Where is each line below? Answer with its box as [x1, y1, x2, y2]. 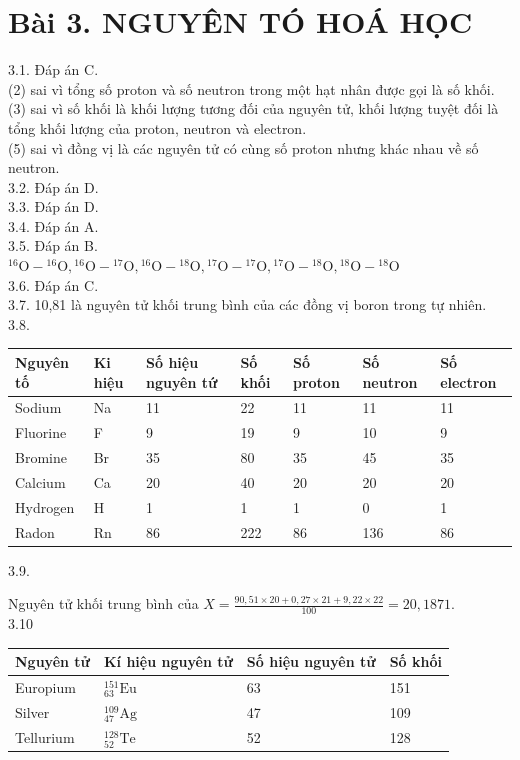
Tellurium [15, 727, 75, 748]
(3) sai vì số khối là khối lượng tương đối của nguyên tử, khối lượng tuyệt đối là [8, 98, 499, 119]
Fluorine [15, 422, 67, 443]
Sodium [15, 397, 62, 418]
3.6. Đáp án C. [8, 274, 99, 295]
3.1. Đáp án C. [8, 59, 99, 80]
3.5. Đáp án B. [8, 235, 98, 256]
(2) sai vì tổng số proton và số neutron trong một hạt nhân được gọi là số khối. [8, 78, 495, 99]
